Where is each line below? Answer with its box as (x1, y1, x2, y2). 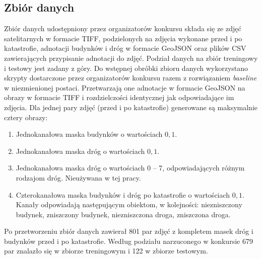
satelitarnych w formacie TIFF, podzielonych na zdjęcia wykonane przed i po (4, 33, 242, 43)
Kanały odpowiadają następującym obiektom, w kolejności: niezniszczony (16, 199, 242, 210)
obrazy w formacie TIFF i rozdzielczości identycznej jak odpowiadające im (4, 92, 234, 103)
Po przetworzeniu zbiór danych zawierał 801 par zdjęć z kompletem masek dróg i (4, 226, 253, 236)
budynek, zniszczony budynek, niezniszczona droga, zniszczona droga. (16, 209, 231, 219)
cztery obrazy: (4, 112, 48, 122)
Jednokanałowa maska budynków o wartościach (16, 129, 163, 139)
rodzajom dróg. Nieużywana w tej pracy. (16, 172, 141, 183)
